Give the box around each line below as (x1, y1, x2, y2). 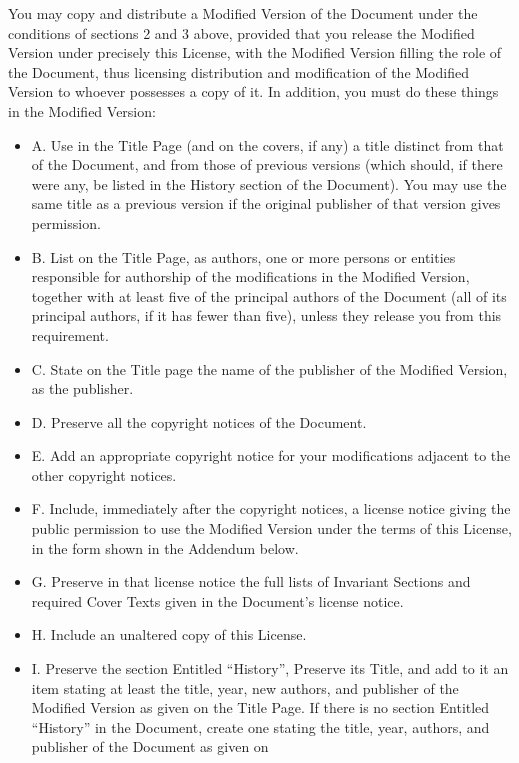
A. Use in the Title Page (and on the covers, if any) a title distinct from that (31, 134, 504, 155)
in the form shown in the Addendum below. (31, 537, 299, 558)
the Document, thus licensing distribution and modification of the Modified (8, 61, 469, 82)
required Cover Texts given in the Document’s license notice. (31, 590, 404, 611)
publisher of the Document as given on (31, 736, 269, 757)
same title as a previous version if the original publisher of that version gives (31, 193, 501, 214)
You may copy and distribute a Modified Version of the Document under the (8, 3, 478, 23)
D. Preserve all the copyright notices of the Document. (31, 411, 367, 432)
